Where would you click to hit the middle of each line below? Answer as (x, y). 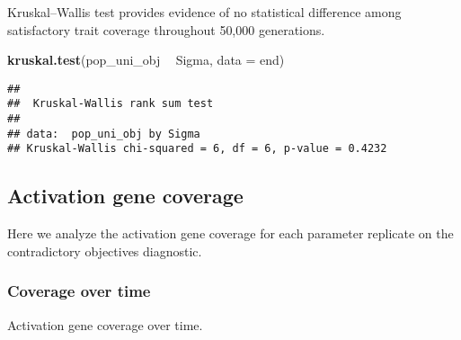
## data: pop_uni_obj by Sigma (104, 134)
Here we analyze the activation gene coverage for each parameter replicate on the (230, 233)
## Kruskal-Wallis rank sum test (111, 104)
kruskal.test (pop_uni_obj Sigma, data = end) (146, 60)
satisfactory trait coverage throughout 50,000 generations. (166, 29)
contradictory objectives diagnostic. (105, 251)
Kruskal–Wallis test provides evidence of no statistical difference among (204, 12)
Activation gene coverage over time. (105, 324)
